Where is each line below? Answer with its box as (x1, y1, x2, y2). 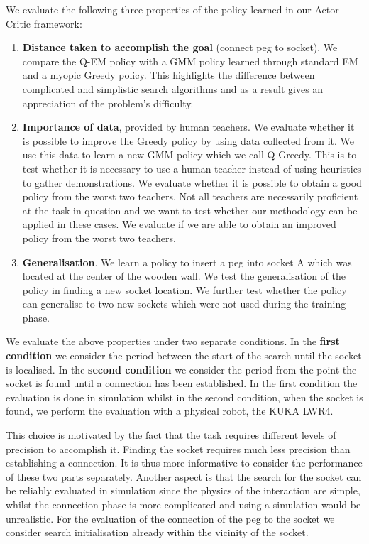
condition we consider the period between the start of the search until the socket (6, 348, 362, 363)
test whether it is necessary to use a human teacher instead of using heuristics (22, 161, 362, 175)
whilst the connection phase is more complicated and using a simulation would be (6, 497, 361, 511)
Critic (6, 16, 31, 31)
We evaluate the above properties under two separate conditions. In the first (6, 334, 340, 349)
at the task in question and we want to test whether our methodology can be (22, 202, 358, 217)
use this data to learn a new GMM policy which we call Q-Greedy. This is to (22, 147, 357, 162)
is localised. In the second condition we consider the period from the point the (6, 361, 357, 376)
